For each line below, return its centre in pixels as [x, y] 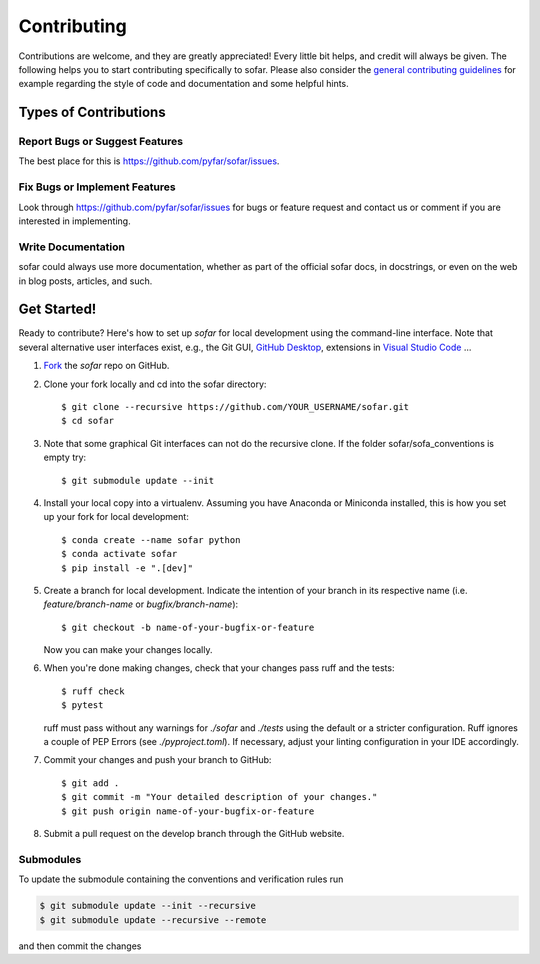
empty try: [65, 457]
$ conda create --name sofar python [151, 539]
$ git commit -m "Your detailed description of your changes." [219, 797]
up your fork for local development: [116, 517]
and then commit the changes [80, 946]
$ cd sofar [88, 421]
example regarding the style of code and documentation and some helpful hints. [183, 84]
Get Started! [57, 309]
